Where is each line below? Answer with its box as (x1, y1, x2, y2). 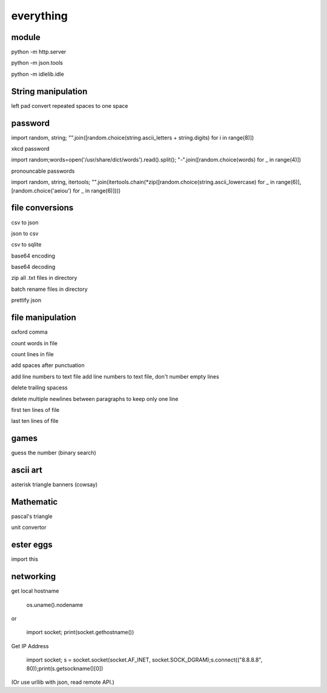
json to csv (11, 230, 39, 237)
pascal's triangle (11, 512, 53, 520)
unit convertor (11, 524, 47, 531)
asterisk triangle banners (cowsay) (11, 481, 98, 488)
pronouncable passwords (11, 167, 75, 174)
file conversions (11, 203, 74, 213)
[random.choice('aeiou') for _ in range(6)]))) (11, 187, 121, 194)
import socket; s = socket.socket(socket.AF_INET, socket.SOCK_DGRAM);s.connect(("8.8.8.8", (26, 656, 263, 663)
